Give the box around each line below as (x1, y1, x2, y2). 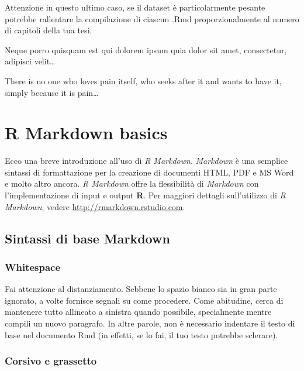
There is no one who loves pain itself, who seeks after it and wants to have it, (5, 74, 282, 87)
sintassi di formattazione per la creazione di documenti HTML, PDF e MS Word (5, 166, 294, 178)
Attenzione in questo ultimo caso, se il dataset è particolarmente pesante (5, 1, 265, 13)
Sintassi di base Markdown (5, 229, 170, 247)
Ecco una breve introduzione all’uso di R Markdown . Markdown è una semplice (5, 154, 288, 167)
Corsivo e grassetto (5, 353, 97, 368)
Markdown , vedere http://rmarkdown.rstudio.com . (5, 200, 185, 212)
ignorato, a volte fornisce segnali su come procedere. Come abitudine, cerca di (5, 294, 284, 306)
